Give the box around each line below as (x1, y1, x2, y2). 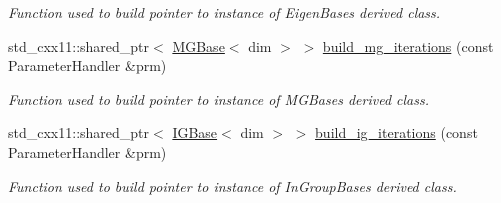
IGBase (172, 122, 218, 143)
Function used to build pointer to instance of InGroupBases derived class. (8, 175, 457, 196)
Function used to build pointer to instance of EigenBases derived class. (8, 2, 441, 22)
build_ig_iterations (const (315, 122, 478, 143)
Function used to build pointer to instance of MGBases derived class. (8, 88, 429, 109)
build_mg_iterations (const (322, 35, 494, 56)
